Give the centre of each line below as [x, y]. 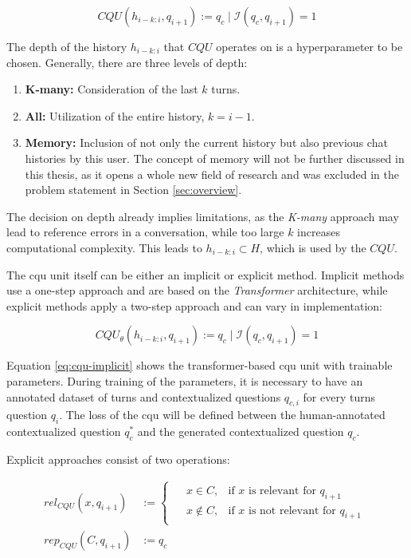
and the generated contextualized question [241, 431]
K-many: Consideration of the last [112, 89]
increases [319, 232]
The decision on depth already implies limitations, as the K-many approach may [203, 216]
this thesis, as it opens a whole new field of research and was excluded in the [212, 174]
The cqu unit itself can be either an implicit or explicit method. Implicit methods [205, 274]
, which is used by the [313, 247]
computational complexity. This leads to [104, 247]
